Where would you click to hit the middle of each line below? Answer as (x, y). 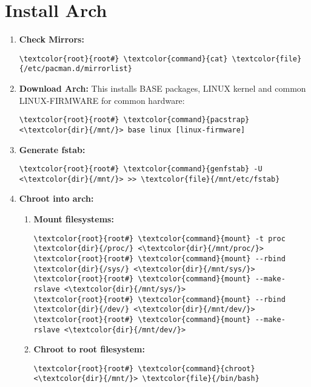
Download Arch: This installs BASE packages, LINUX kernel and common (162, 88)
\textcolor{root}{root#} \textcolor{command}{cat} (123, 59)
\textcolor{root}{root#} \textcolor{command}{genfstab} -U (141, 169)
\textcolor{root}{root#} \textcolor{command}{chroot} (144, 368)
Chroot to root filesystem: (89, 349)
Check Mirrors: (52, 39)
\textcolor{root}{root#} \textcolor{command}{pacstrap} (134, 120)
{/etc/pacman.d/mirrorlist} (75, 69)
